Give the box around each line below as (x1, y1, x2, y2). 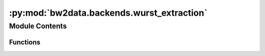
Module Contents (9, 22, 67, 30)
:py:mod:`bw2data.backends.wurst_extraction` (9, 7, 208, 18)
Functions (9, 38, 41, 46)
